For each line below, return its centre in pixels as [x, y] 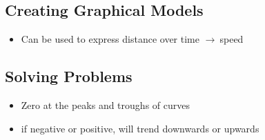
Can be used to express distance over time [110, 39]
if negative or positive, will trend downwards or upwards [140, 128]
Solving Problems [69, 76]
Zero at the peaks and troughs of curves [105, 105]
